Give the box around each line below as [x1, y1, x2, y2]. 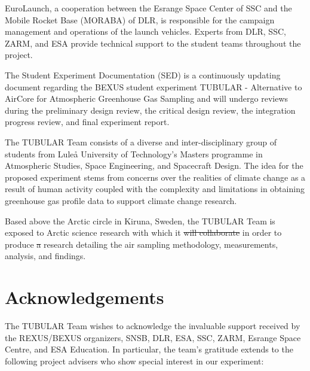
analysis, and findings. [5, 250, 86, 262]
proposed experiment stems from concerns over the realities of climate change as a [5, 171, 306, 183]
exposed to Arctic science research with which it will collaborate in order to [5, 226, 282, 239]
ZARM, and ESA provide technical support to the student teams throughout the [5, 37, 301, 49]
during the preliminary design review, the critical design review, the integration [5, 104, 296, 116]
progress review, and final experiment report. [5, 115, 170, 128]
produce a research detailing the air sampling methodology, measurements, [5, 238, 278, 250]
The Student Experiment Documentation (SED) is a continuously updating [5, 68, 281, 81]
